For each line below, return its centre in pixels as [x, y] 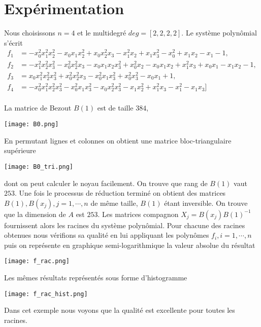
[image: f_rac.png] [37, 261]
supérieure [20, 150]
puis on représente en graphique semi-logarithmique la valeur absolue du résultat [130, 245]
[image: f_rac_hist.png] [46, 294]
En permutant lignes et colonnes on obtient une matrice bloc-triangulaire [118, 140]
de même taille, [114, 203]
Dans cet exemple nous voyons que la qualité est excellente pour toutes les [120, 310]
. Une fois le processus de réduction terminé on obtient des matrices [120, 193]
